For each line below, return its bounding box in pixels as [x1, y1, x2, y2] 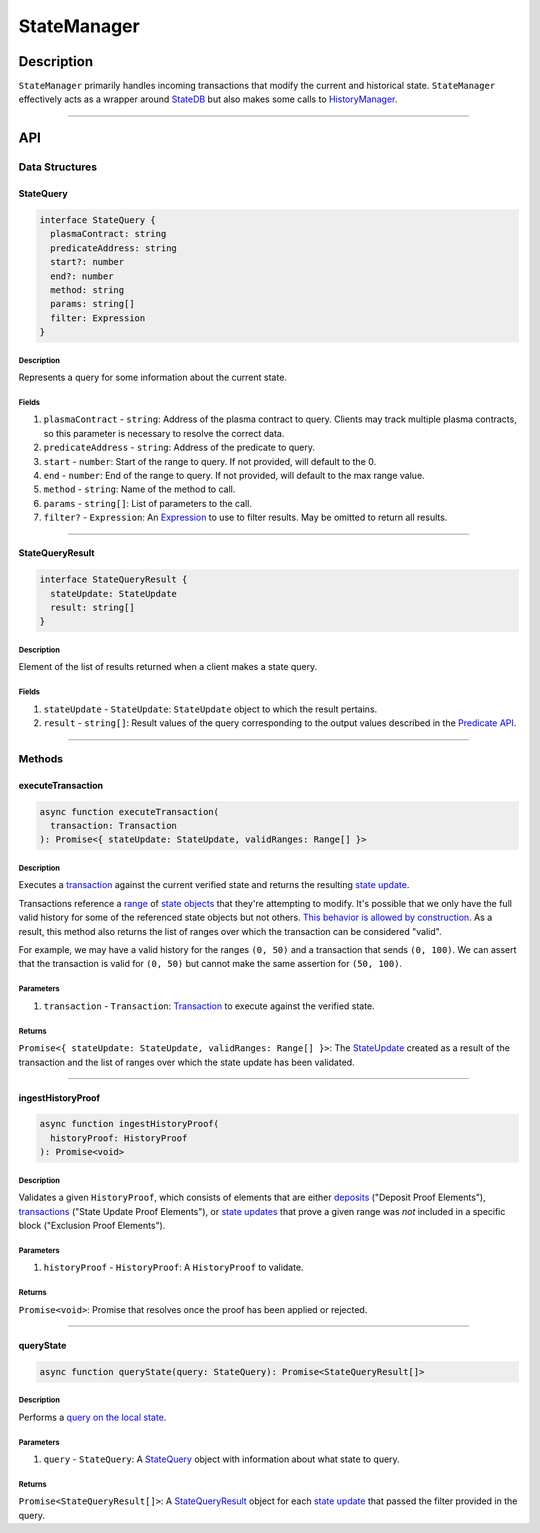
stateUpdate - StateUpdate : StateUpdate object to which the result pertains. [43, 703, 378, 715]
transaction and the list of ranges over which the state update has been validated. [18, 1056, 355, 1068]
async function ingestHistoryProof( [39, 1118, 220, 1130]
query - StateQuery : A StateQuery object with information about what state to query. [43, 1453, 400, 1465]
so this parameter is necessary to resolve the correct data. [43, 427, 285, 439]
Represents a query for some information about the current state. [18, 371, 287, 384]
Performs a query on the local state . [18, 1411, 167, 1423]
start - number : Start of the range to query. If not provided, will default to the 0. [43, 455, 377, 467]
